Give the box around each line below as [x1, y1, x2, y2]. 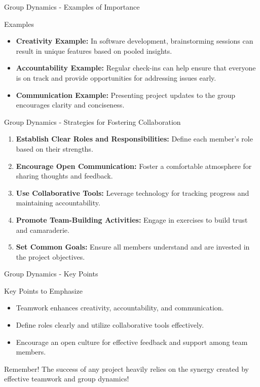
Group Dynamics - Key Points [4, 268, 98, 279]
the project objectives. [16, 251, 85, 262]
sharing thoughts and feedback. [16, 170, 113, 181]
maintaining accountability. [16, 197, 100, 208]
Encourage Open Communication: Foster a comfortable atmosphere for [16, 160, 252, 171]
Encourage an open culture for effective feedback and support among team [16, 336, 248, 347]
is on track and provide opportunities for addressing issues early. [16, 72, 216, 83]
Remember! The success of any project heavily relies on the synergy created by [4, 363, 249, 374]
